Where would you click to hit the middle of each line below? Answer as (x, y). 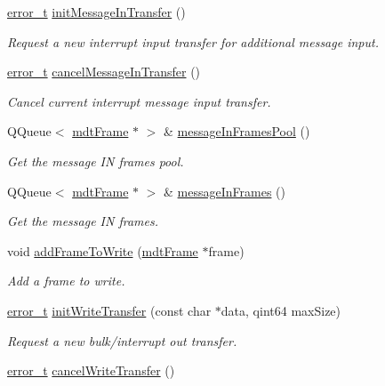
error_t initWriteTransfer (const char (109, 310)
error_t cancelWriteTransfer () (91, 370)
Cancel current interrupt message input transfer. (139, 101)
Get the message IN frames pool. (96, 161)
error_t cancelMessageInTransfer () (104, 72)
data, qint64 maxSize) (281, 310)
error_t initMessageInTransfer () (96, 12)
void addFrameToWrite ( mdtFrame (103, 250)
